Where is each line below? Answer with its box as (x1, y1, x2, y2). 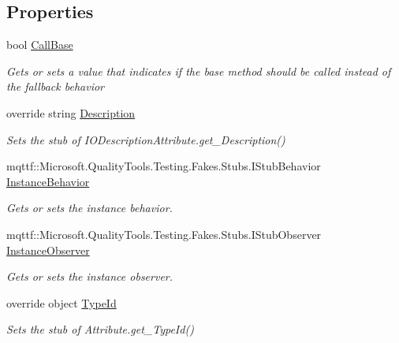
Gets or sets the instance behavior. (6, 199, 173, 216)
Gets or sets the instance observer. (6, 268, 173, 285)
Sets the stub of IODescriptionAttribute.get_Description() (6, 131, 285, 147)
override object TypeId (6, 294, 117, 311)
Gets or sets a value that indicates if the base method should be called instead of (6, 62, 391, 79)
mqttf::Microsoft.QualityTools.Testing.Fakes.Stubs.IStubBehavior (6, 158, 321, 174)
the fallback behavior (6, 78, 104, 95)
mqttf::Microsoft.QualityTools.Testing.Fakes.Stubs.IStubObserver (6, 226, 322, 242)
